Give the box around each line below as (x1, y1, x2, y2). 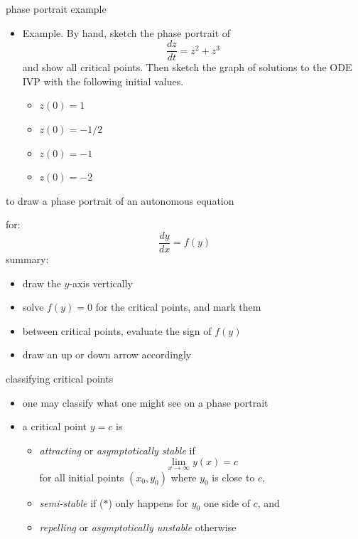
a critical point (22, 419, 87, 434)
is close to (212, 469, 255, 484)
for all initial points (39, 469, 124, 484)
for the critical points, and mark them (95, 299, 261, 314)
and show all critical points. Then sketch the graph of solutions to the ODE (22, 60, 352, 75)
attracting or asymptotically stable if (39, 442, 195, 457)
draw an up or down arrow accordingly (22, 347, 192, 362)
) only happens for (108, 495, 189, 510)
